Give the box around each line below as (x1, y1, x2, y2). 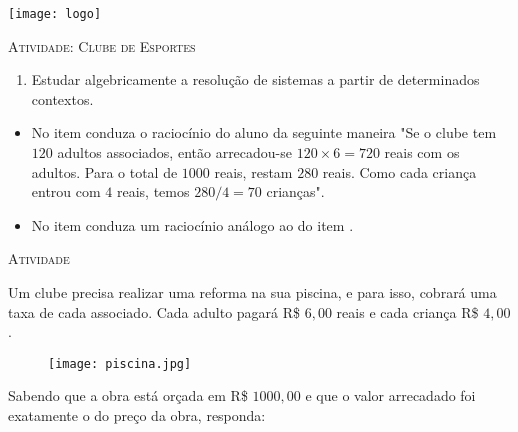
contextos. (31, 88, 94, 109)
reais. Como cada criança (322, 161, 477, 182)
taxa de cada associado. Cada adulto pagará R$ (8, 301, 301, 322)
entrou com (31, 181, 101, 202)
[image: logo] (8, 7, 102, 21)
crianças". (266, 181, 325, 202)
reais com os (384, 142, 460, 163)
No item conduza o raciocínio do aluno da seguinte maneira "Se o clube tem (31, 122, 497, 143)
